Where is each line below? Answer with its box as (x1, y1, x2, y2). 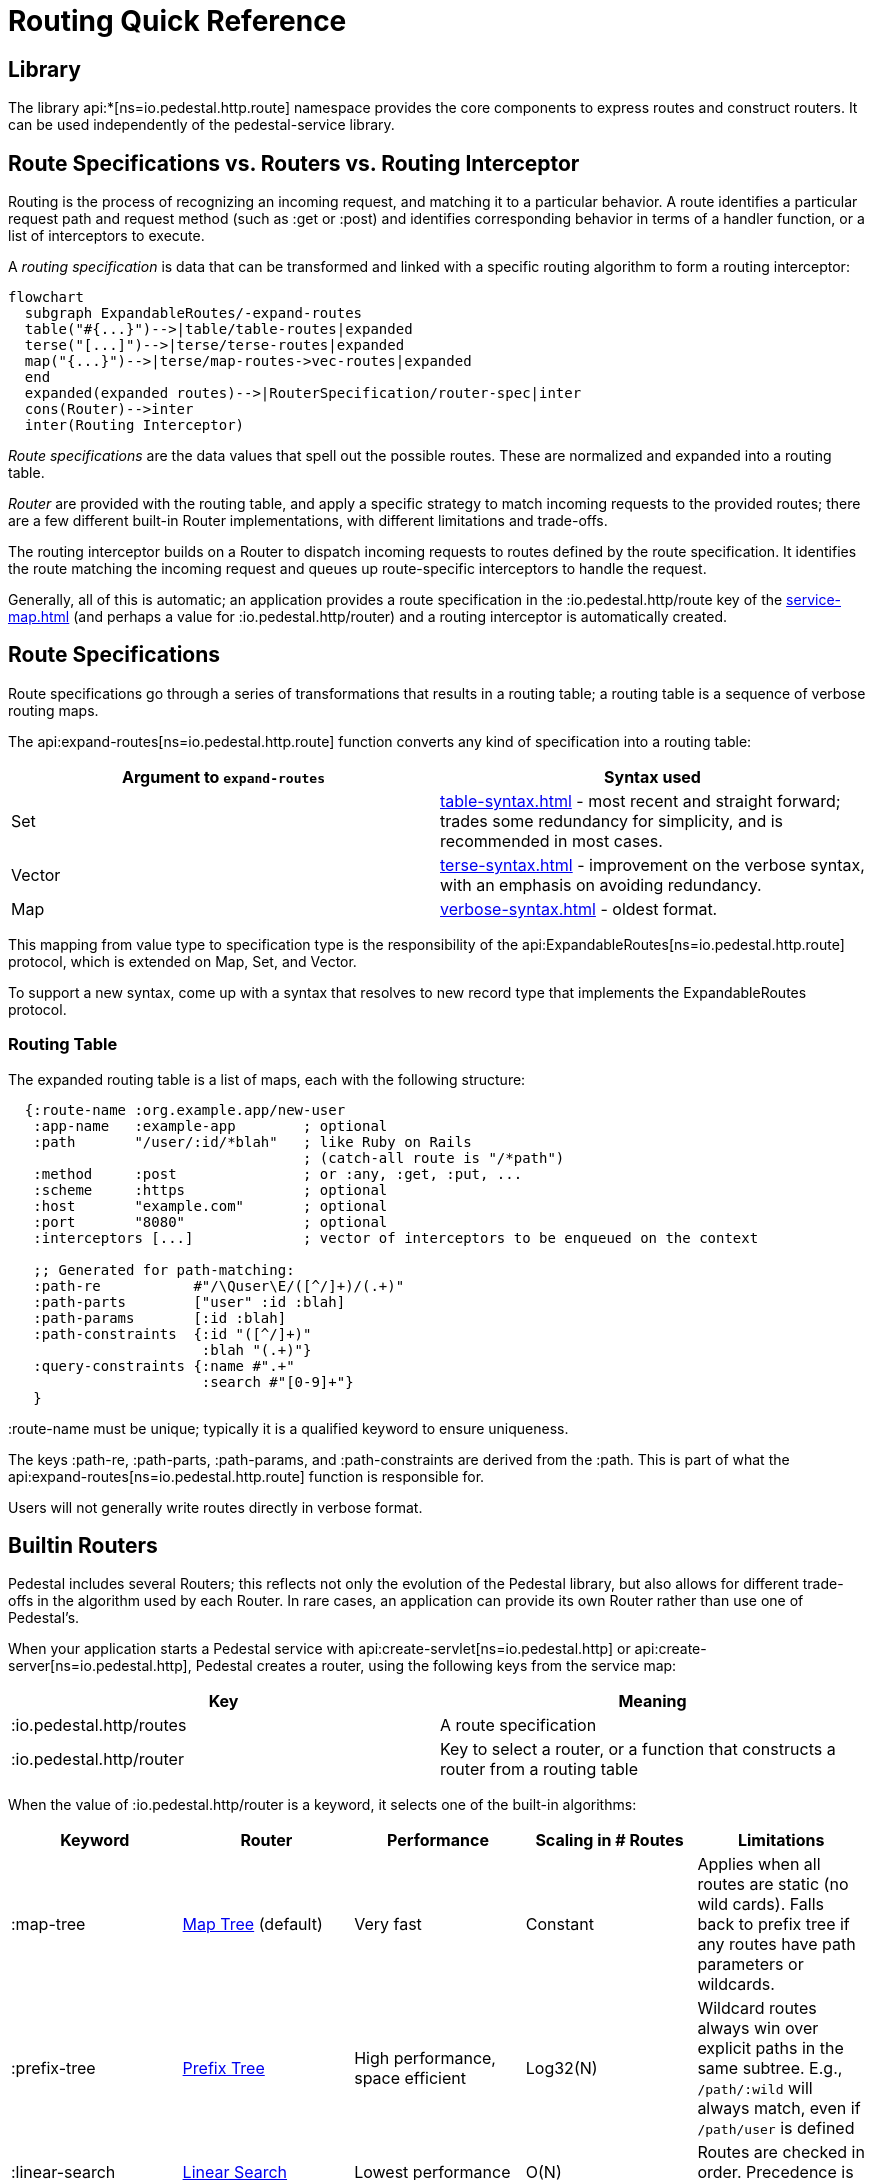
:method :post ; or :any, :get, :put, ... (33, 1165, 523, 1182)
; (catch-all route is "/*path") (303, 1149, 565, 1166)
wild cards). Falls (697, 1894, 824, 1915)
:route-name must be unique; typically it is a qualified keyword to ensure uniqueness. (8, 1419, 569, 1437)
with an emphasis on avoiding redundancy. (440, 874, 762, 895)
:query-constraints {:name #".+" (33, 1357, 295, 1374)
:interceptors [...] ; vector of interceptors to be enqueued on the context (33, 1229, 759, 1246)
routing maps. (8, 701, 99, 719)
